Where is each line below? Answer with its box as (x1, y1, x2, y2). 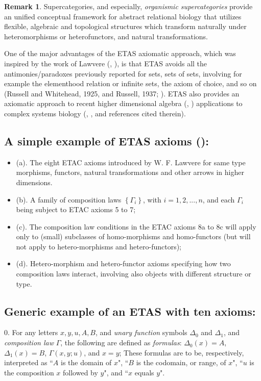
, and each (202, 194, 235, 205)
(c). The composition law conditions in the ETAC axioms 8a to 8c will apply (16, 221, 256, 232)
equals (134, 367, 154, 377)
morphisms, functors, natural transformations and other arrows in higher (16, 167, 244, 177)
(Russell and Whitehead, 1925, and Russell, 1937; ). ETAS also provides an (4, 88, 240, 98)
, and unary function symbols (96, 327, 187, 338)
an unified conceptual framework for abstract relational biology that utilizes (4, 11, 242, 21)
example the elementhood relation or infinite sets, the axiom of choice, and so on (4, 78, 257, 89)
